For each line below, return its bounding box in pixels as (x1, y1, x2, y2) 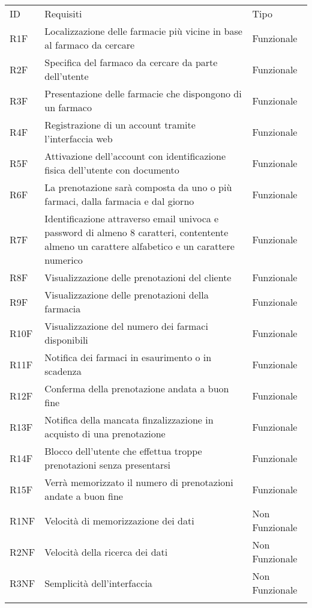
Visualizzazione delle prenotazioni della (44, 288, 209, 302)
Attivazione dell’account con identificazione (44, 149, 226, 163)
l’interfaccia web (44, 132, 113, 145)
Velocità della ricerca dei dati (44, 544, 168, 559)
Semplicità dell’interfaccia (44, 576, 152, 590)
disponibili (44, 333, 88, 347)
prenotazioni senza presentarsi (44, 458, 170, 472)
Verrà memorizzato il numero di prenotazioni (44, 475, 233, 489)
